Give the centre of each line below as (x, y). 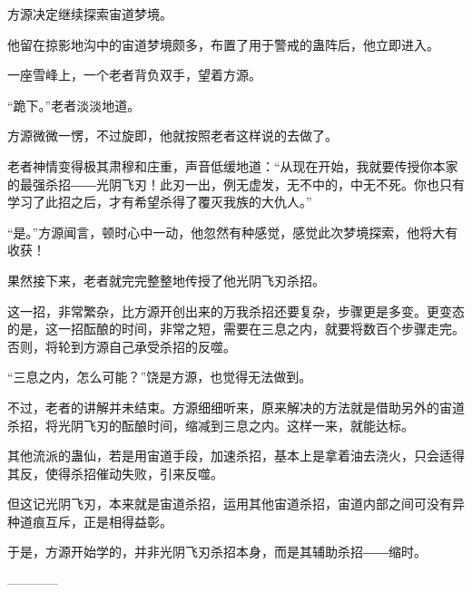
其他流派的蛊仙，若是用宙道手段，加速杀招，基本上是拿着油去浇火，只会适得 (236, 456)
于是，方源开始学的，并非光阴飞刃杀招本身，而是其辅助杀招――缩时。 (217, 552)
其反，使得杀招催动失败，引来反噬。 (115, 473)
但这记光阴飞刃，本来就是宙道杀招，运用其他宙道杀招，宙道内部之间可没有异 (236, 504)
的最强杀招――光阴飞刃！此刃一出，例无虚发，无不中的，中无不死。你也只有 (236, 184)
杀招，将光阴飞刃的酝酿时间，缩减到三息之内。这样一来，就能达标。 (211, 425)
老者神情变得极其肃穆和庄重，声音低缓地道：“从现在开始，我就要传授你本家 (233, 165)
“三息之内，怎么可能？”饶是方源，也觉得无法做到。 (160, 377)
